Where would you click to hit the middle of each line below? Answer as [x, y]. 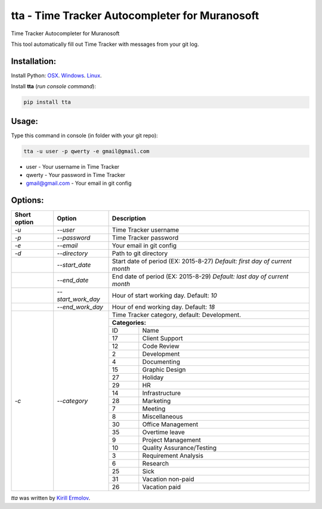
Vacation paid [162, 487]
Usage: [25, 121]
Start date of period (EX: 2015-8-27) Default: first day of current [202, 261]
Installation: [34, 61]
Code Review [161, 346]
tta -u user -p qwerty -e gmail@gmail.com [86, 151]
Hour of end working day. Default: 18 [163, 307]
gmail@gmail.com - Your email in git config [79, 183]
